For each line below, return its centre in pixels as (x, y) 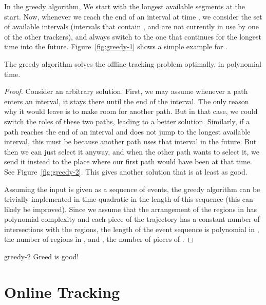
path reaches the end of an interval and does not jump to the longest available (127, 131)
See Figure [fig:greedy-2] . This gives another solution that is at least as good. (126, 171)
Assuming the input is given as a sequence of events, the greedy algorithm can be (132, 189)
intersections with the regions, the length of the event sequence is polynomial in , (132, 229)
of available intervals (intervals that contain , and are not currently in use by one (131, 26)
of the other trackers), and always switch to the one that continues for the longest (133, 36)
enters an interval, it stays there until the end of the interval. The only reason (127, 101)
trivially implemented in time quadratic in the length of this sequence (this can (129, 199)
